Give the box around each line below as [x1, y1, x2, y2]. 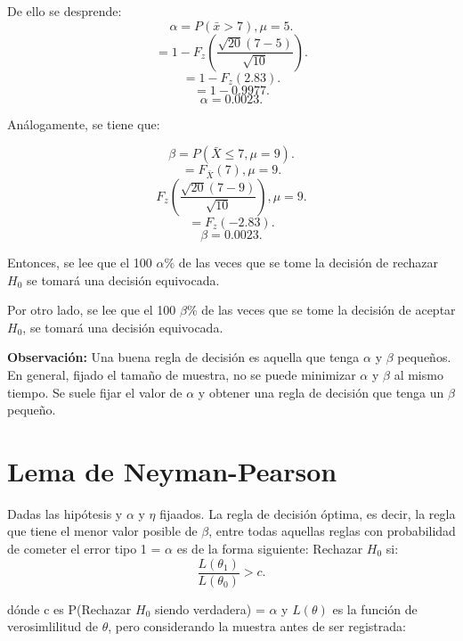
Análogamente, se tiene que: [7, 114, 160, 133]
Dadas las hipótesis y [7, 504, 123, 522]
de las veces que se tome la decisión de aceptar [201, 300, 456, 319]
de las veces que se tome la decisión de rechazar [178, 252, 439, 271]
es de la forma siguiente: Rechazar [176, 539, 363, 557]
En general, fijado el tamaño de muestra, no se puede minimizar [7, 365, 356, 383]
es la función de [332, 599, 418, 618]
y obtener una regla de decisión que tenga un [198, 382, 444, 401]
